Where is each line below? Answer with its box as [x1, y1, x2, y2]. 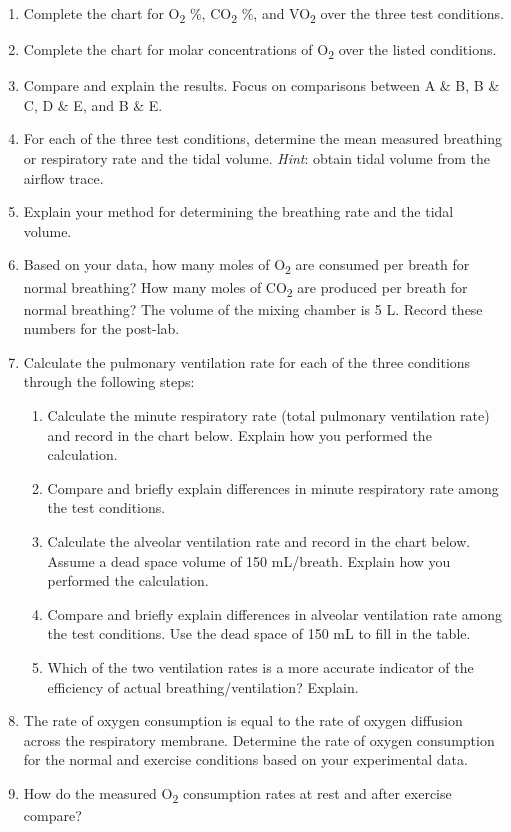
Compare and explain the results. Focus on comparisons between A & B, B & [23, 75, 500, 96]
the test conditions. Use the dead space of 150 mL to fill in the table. [47, 623, 471, 644]
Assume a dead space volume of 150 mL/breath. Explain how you [47, 550, 451, 571]
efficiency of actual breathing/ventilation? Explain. [47, 676, 359, 697]
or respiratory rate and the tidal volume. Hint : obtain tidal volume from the [23, 148, 491, 169]
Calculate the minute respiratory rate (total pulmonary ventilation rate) [47, 405, 490, 426]
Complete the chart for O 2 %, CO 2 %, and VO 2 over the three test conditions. [23, 3, 505, 26]
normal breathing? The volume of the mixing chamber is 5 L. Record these [23, 298, 483, 319]
